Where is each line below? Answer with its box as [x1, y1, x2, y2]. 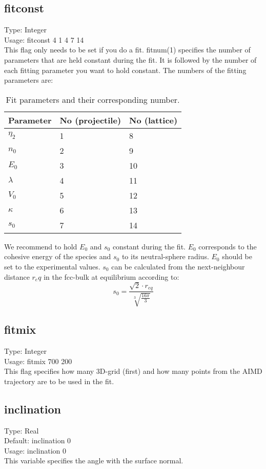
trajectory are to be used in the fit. [4, 375, 114, 386]
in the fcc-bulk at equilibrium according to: [44, 271, 179, 282]
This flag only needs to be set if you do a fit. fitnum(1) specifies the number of [4, 44, 251, 55]
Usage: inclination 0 [4, 445, 67, 456]
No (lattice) [129, 114, 178, 126]
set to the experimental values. [4, 261, 100, 272]
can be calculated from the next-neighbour [111, 261, 245, 272]
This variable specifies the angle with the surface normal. [4, 455, 183, 466]
